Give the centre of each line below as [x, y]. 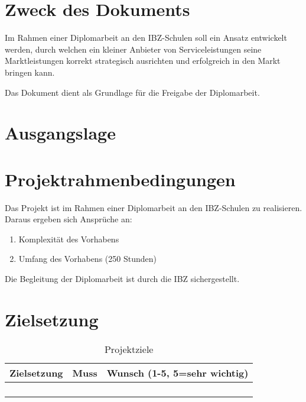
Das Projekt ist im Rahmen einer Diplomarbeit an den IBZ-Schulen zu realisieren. [154, 207]
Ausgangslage [60, 133]
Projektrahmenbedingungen [120, 179]
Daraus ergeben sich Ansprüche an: [69, 219]
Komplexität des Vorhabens [69, 239]
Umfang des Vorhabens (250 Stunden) [87, 259]
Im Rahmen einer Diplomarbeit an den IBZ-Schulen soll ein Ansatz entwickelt [146, 38]
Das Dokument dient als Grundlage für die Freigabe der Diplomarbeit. [132, 92]
